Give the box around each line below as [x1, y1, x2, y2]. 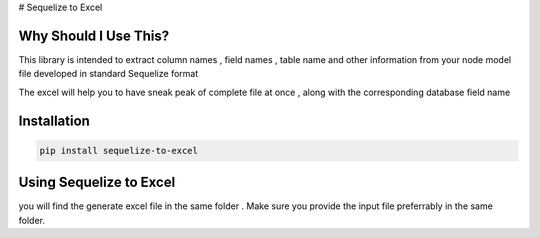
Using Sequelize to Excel [18, 174, 176, 191]
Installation [18, 112, 90, 129]
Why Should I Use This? [18, 27, 170, 44]
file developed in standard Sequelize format [18, 68, 199, 80]
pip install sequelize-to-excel [39, 145, 199, 156]
